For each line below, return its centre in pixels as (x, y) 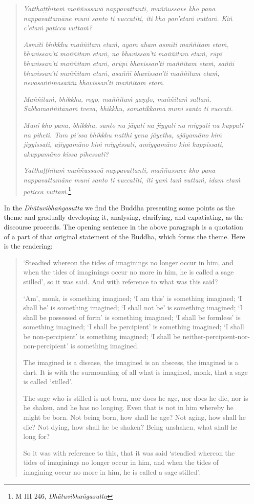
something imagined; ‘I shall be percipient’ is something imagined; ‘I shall (134, 327)
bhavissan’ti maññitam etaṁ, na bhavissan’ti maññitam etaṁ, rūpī (123, 54)
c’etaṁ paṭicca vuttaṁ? (58, 28)
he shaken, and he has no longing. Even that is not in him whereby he (128, 407)
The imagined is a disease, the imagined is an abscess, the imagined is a (131, 362)
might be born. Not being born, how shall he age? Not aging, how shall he (135, 417)
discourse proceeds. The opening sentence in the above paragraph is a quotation (124, 226)
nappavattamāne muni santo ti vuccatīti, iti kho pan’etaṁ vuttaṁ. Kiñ (128, 18)
